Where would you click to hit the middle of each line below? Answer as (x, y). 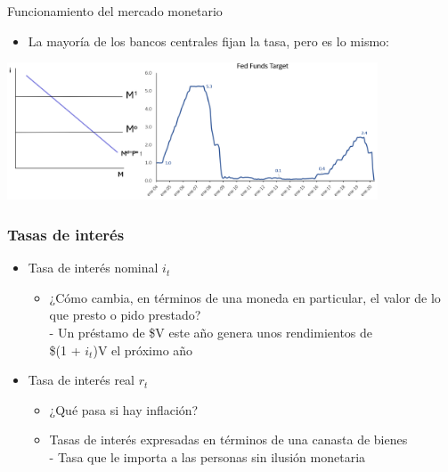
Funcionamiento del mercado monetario (115, 11)
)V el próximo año (143, 350)
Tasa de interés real (81, 380)
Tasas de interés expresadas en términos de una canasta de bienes (228, 439)
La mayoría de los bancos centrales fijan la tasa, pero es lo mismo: (208, 41)
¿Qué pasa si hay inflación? (124, 409)
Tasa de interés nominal (93, 268)
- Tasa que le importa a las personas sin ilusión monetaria (208, 457)
